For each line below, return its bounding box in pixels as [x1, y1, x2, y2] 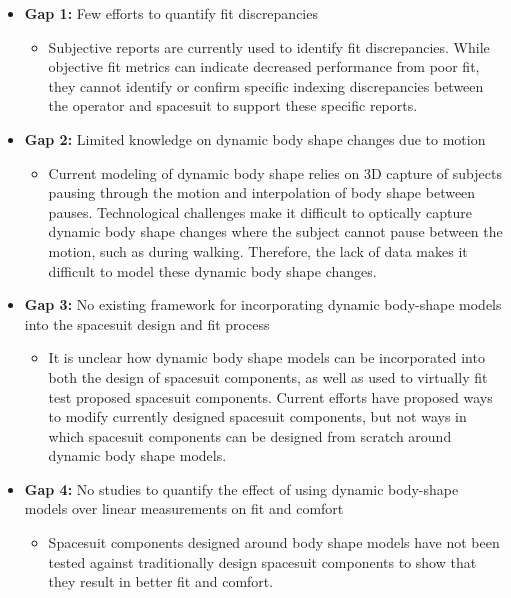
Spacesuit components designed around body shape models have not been [48, 532, 500, 553]
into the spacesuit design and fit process [24, 313, 270, 334]
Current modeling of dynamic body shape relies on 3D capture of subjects [48, 162, 502, 183]
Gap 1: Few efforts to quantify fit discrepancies [24, 3, 318, 23]
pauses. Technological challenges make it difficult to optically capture [48, 201, 472, 222]
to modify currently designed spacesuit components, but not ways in [48, 406, 467, 427]
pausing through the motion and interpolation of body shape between [48, 182, 476, 203]
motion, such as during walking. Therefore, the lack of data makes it [48, 240, 468, 261]
